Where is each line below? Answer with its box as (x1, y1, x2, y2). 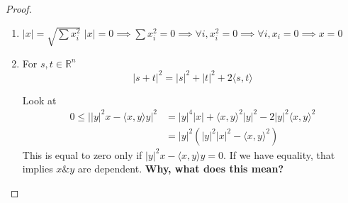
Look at (22, 92, 57, 107)
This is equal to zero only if (22, 147, 142, 162)
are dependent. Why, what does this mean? (77, 161, 284, 176)
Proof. (6, 1, 32, 16)
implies (22, 161, 53, 176)
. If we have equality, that (223, 147, 335, 162)
